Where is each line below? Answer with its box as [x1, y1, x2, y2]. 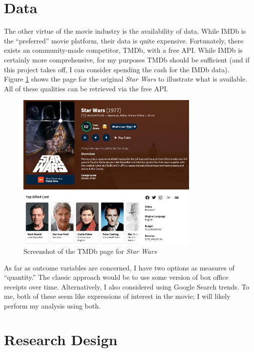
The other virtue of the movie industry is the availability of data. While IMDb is [4, 26, 246, 36]
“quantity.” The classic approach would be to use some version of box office [4, 272, 229, 282]
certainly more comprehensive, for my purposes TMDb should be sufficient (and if [4, 54, 250, 64]
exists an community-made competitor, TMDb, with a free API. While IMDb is [4, 45, 243, 55]
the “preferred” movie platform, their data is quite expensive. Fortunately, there [4, 35, 244, 45]
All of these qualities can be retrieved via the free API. [4, 83, 169, 93]
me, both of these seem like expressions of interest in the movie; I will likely [4, 291, 231, 301]
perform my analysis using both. [4, 301, 101, 311]
